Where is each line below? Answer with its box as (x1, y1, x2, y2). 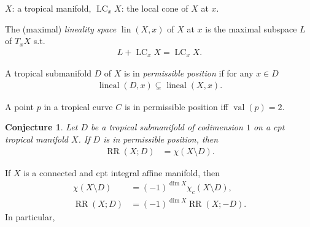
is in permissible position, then (103, 133, 219, 146)
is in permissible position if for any (124, 67, 254, 80)
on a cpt (253, 121, 285, 133)
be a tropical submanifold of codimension (91, 121, 243, 133)
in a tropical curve (44, 100, 113, 113)
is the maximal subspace (205, 22, 297, 35)
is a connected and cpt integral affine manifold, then (23, 166, 220, 179)
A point (5, 100, 34, 113)
